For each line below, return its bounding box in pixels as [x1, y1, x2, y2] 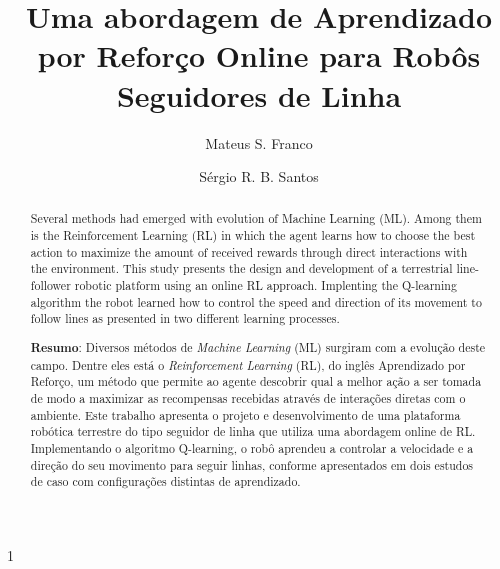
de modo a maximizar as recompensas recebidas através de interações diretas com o [30, 389, 466, 406]
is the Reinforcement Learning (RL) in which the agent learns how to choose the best [30, 227, 476, 244]
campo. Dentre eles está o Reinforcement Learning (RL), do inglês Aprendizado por [30, 356, 466, 373]
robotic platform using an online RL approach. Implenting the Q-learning [74, 277, 457, 294]
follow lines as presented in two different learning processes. [30, 310, 340, 327]
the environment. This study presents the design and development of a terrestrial [30, 260, 453, 277]
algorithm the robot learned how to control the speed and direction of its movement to [30, 293, 482, 310]
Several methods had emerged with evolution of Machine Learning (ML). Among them [30, 210, 482, 227]
